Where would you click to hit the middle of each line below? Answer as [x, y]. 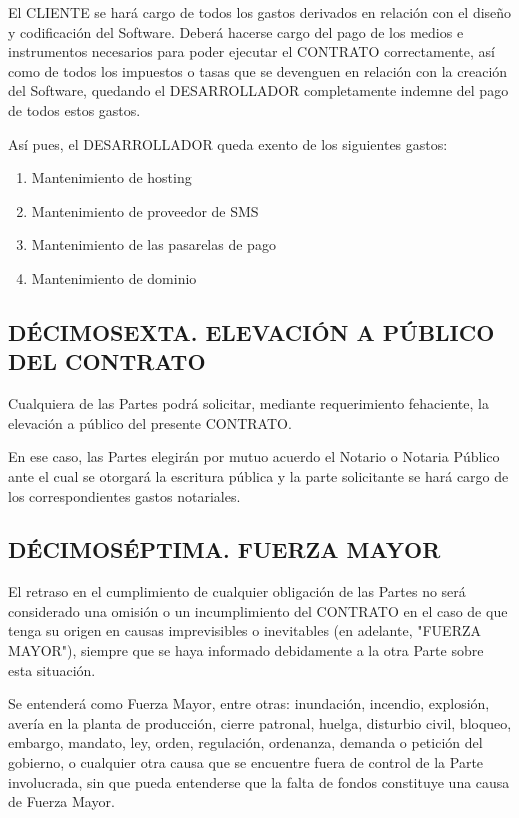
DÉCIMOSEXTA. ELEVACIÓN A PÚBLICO [251, 331]
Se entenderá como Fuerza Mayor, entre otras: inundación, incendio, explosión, [249, 703]
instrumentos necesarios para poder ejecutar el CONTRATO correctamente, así [251, 51]
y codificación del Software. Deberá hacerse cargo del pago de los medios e [236, 31]
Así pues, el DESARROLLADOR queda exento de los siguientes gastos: [228, 143]
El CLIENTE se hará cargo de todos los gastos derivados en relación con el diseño [260, 12]
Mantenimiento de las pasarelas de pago [153, 244]
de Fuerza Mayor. [61, 801]
